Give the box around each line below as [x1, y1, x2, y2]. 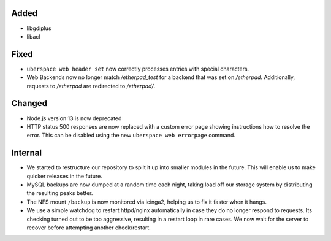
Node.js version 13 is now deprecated [26, 114, 122, 122]
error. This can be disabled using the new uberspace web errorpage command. [26, 132, 236, 139]
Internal [11, 148, 42, 158]
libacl [26, 33, 40, 40]
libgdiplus [26, 25, 51, 32]
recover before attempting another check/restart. [26, 224, 151, 231]
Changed [11, 98, 47, 109]
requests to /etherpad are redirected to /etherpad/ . [26, 82, 156, 90]
